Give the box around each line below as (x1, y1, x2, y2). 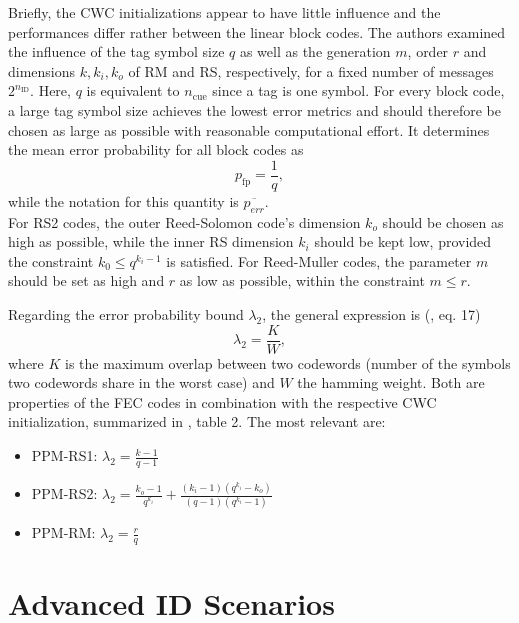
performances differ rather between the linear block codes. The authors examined (8, 21, 506, 42)
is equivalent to (86, 80, 180, 101)
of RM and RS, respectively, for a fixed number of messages (128, 60, 494, 81)
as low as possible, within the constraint (179, 270, 425, 291)
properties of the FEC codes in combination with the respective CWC (8, 391, 437, 412)
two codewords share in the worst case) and (8, 372, 275, 393)
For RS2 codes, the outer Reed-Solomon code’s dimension (8, 211, 361, 232)
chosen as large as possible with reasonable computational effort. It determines (8, 119, 490, 140)
